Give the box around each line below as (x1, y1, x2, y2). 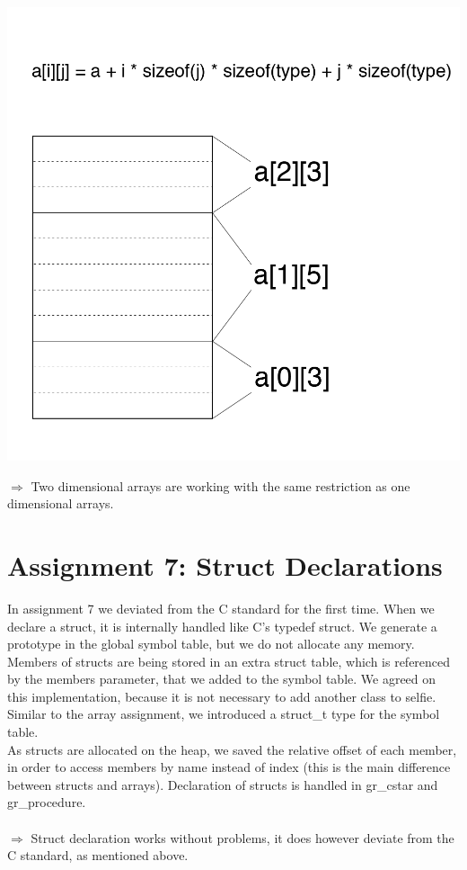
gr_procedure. (7, 793, 86, 812)
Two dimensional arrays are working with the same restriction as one (31, 476, 410, 495)
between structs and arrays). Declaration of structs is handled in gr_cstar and (7, 775, 438, 794)
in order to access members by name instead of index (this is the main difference (7, 758, 451, 776)
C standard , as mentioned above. (7, 846, 189, 865)
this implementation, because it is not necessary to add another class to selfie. (7, 686, 436, 705)
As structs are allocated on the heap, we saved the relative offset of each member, (7, 740, 457, 758)
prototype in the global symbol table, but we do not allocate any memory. (7, 634, 415, 653)
